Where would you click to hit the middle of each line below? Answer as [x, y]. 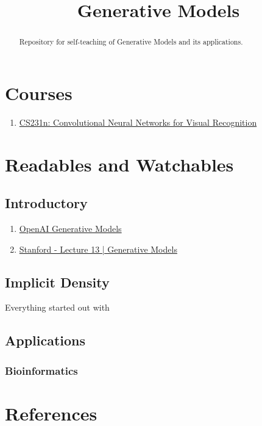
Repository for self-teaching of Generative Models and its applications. [131, 42]
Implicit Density [57, 282]
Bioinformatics [41, 370]
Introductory [46, 203]
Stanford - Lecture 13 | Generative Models [98, 249]
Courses [39, 92]
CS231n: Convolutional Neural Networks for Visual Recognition [138, 122]
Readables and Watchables [119, 164]
